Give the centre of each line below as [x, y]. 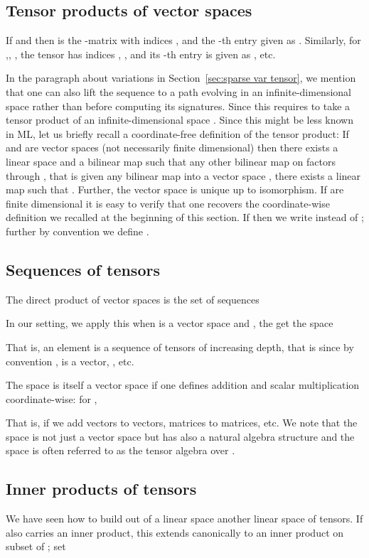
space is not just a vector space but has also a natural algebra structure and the [180, 436]
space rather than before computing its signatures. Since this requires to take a [178, 106]
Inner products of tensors [101, 489]
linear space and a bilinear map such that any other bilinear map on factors [171, 161]
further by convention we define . [77, 231]
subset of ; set [36, 546]
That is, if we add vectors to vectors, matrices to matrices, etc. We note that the [182, 423]
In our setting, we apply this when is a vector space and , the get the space [170, 323]
